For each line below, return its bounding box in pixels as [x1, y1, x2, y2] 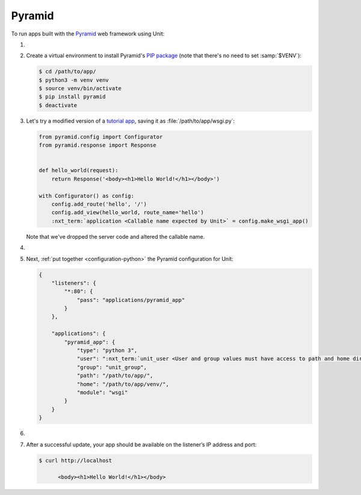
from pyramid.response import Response [39, 142, 156, 149]
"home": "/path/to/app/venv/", [76, 381, 170, 387]
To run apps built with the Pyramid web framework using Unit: [11, 30, 165, 37]
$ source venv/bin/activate [39, 85, 122, 92]
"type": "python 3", [76, 347, 138, 354]
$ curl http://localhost [39, 457, 113, 464]
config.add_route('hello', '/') [51, 200, 147, 208]
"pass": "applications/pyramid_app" [76, 297, 185, 303]
